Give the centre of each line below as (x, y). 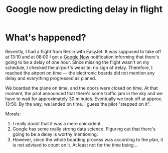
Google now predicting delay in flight (84, 9)
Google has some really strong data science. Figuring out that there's (84, 129)
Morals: (13, 114)
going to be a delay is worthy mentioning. (55, 134)
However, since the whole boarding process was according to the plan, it (88, 139)
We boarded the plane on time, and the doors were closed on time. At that (81, 88)
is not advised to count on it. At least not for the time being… (75, 145)
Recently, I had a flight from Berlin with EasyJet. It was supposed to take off (83, 51)
